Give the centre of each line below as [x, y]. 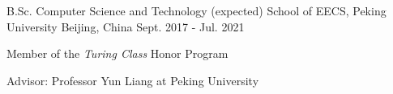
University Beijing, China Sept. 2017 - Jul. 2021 [126, 26]
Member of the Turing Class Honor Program [117, 53]
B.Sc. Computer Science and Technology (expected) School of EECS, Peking [196, 10]
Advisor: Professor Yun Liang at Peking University [133, 80]
